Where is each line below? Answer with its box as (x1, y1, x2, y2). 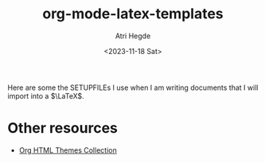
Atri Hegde (115, 31, 151, 41)
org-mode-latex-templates (42, 5, 224, 23)
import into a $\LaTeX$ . (7, 91, 84, 100)
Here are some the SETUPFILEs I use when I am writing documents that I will (7, 83, 259, 92)
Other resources (7, 119, 119, 138)
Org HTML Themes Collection (18, 145, 117, 155)
